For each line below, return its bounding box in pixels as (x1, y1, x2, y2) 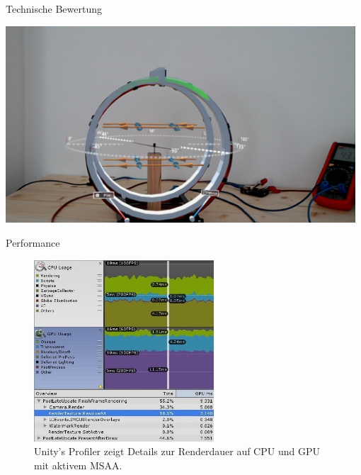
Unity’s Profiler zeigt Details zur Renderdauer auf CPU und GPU (34, 444, 320, 459)
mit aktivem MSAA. (34, 457, 122, 472)
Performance (6, 235, 60, 250)
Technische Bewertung (6, 1, 103, 16)
